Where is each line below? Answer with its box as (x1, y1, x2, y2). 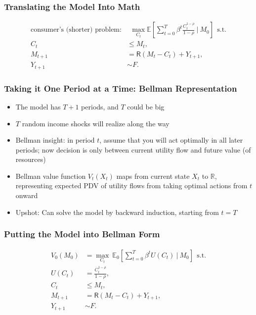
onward (15, 190, 38, 201)
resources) (15, 154, 46, 164)
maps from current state (116, 170, 190, 181)
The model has (15, 101, 61, 111)
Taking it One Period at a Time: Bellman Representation (4, 82, 237, 94)
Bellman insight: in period (15, 135, 95, 145)
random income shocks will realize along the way (22, 118, 170, 128)
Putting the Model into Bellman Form (4, 228, 160, 240)
